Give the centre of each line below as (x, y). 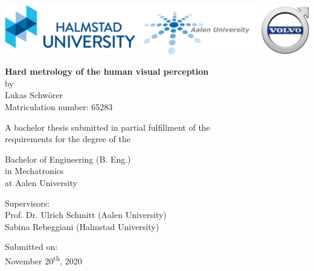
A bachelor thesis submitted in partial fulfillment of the (107, 127)
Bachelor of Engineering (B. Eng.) (68, 159)
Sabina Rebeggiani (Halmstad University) (82, 226)
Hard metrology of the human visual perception (107, 71)
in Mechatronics (34, 171)
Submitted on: (31, 247)
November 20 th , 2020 (43, 260)
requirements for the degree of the (68, 139)
